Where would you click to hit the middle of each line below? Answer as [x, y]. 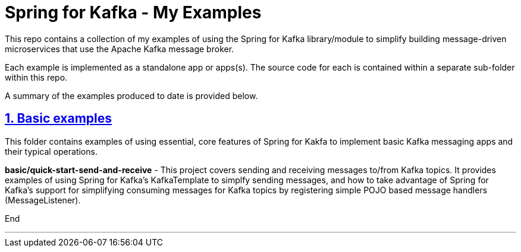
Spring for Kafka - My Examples [133, 12]
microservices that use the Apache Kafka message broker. [120, 49]
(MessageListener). [43, 200]
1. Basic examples [59, 119]
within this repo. [36, 77]
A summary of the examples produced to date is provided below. [131, 95]
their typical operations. [51, 151]
